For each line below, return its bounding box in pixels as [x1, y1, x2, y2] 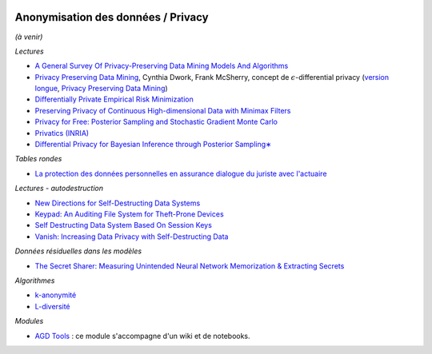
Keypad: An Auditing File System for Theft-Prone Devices [34, 209, 224, 219]
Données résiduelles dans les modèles [14, 246, 142, 256]
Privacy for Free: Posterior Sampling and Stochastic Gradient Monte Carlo [34, 117, 278, 127]
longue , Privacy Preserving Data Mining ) [34, 84, 168, 93]
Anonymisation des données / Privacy [14, 10, 209, 24]
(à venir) [14, 32, 43, 42]
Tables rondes [14, 154, 62, 164]
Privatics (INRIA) [34, 128, 90, 137]
